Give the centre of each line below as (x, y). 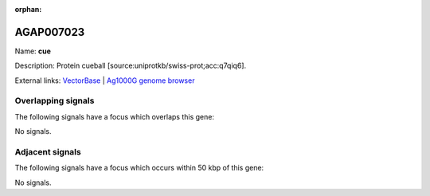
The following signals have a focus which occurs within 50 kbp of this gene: (139, 168)
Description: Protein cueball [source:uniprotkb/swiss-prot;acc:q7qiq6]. (131, 66)
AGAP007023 (50, 32)
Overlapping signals (55, 101)
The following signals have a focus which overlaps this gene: (115, 116)
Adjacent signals (48, 151)
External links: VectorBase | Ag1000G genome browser (105, 80)
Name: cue (33, 51)
